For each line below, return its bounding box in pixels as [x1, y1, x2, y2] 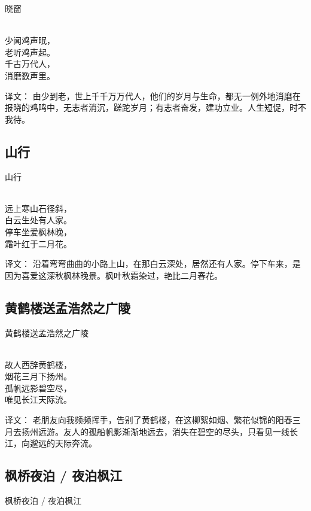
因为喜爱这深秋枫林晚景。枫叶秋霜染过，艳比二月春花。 [5, 269, 222, 281]
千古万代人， [5, 57, 55, 70]
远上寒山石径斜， [5, 202, 72, 214]
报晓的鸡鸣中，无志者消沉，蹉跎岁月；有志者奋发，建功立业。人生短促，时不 [5, 101, 306, 114]
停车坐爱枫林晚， [5, 225, 72, 238]
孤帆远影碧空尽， [5, 381, 72, 394]
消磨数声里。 [5, 69, 55, 81]
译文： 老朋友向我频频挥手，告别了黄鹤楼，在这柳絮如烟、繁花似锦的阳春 [5, 413, 292, 426]
